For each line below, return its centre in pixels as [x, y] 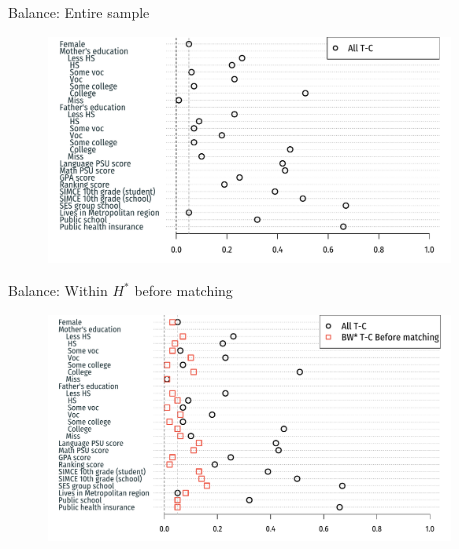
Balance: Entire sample [79, 12]
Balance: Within [58, 290]
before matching [183, 290]
